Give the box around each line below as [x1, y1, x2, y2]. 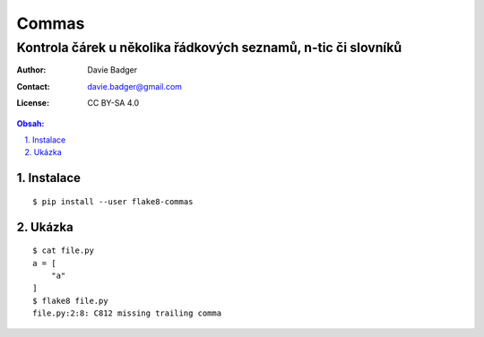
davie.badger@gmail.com [87, 81, 183, 91]
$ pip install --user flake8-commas [32, 196, 194, 206]
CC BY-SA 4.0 [87, 98, 140, 108]
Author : [16, 65, 47, 75]
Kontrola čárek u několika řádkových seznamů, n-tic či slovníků [16, 39, 402, 56]
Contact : [16, 81, 51, 91]
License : [16, 98, 49, 108]
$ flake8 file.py [32, 296, 108, 306]
